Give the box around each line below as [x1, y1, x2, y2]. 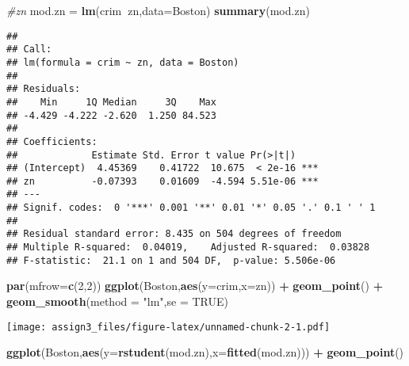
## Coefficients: [6, 135, 97, 147]
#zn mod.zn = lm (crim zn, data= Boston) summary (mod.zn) [6, 2, 310, 18]
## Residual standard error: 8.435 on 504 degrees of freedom [6, 228, 342, 240]
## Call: [6, 44, 52, 55]
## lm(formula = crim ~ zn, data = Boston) [6, 56, 239, 68]
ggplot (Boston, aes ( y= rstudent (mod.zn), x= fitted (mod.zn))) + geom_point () [6, 344, 404, 360]
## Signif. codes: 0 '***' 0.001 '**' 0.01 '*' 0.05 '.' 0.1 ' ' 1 [6, 202, 376, 214]
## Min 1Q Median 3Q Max [6, 96, 216, 108]
